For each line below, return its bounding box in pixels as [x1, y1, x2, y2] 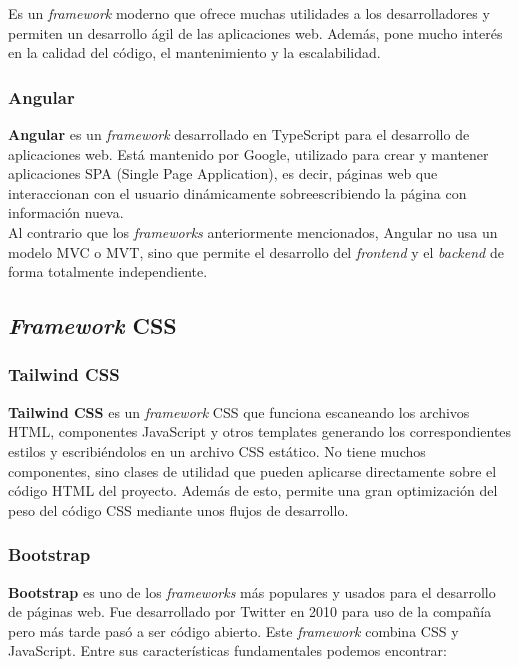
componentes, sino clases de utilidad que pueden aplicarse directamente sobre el [8, 460, 497, 481]
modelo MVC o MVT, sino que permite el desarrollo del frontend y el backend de [8, 241, 504, 262]
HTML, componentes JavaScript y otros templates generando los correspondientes [8, 421, 512, 442]
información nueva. [8, 202, 124, 223]
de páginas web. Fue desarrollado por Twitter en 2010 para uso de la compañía [8, 601, 492, 622]
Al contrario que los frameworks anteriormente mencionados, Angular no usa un [8, 221, 498, 242]
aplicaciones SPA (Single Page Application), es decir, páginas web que [8, 163, 438, 184]
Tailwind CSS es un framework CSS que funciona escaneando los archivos [8, 401, 470, 422]
